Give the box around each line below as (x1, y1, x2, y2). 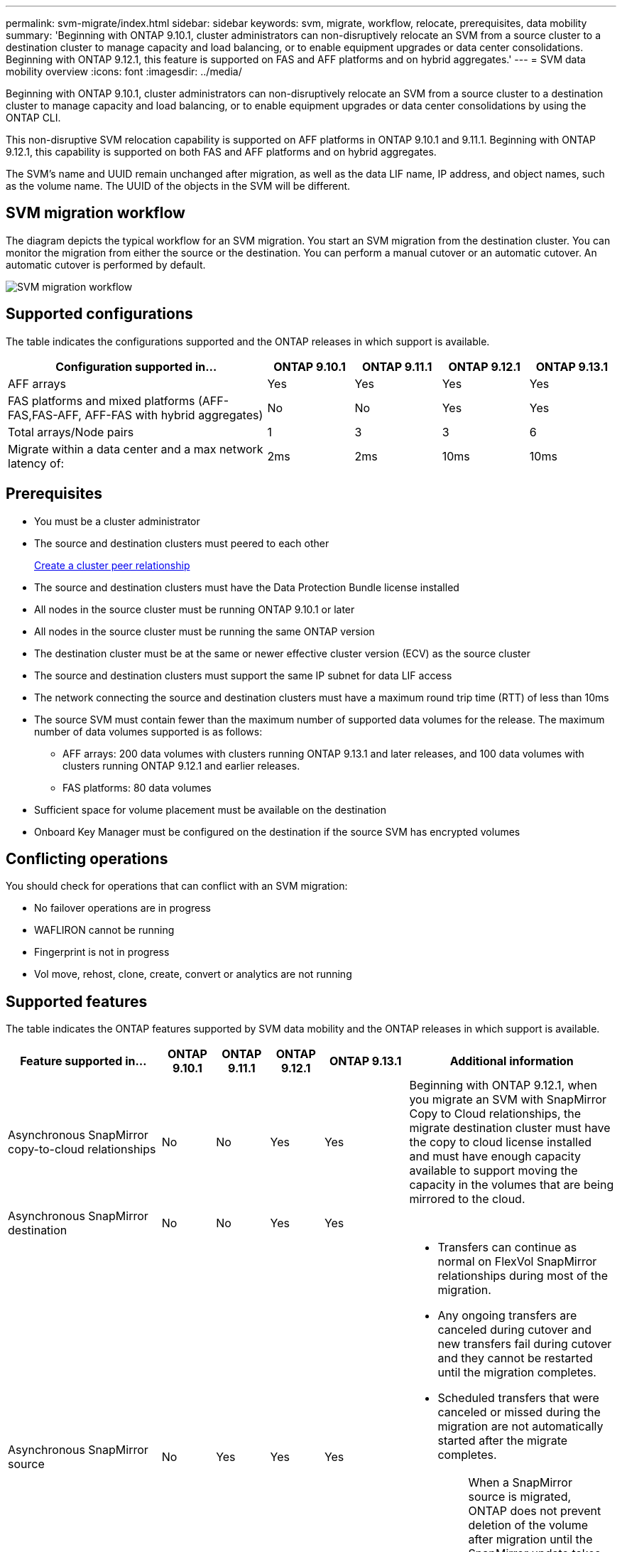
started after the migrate (437, 1433, 568, 1448)
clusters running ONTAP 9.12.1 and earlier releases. (62, 759, 300, 772)
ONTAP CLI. (6, 112, 61, 124)
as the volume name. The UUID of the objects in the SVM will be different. (6, 180, 351, 192)
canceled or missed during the (437, 1405, 601, 1420)
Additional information (449, 1054, 574, 1069)
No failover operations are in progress (34, 902, 211, 915)
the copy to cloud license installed (409, 1135, 592, 1150)
